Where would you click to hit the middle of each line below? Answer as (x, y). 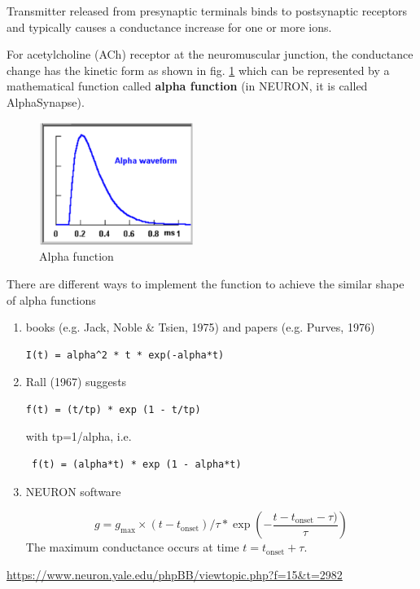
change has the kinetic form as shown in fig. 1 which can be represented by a (198, 70)
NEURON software (73, 491)
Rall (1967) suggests (76, 382)
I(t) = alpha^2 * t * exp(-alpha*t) (125, 355)
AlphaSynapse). (46, 101)
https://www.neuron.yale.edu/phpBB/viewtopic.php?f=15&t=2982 (175, 574)
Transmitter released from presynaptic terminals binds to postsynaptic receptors (207, 11)
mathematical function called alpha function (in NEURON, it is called (187, 86)
